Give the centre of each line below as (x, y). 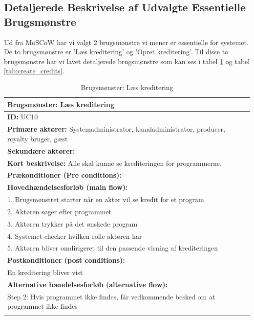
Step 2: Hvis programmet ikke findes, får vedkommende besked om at (111, 296)
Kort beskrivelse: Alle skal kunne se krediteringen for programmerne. (115, 163)
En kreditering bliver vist (45, 272)
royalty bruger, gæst (38, 138)
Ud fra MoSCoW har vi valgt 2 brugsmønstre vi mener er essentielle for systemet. (126, 42)
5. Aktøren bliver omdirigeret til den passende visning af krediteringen (113, 248)
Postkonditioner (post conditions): (66, 260)
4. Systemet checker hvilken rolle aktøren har (75, 236)
